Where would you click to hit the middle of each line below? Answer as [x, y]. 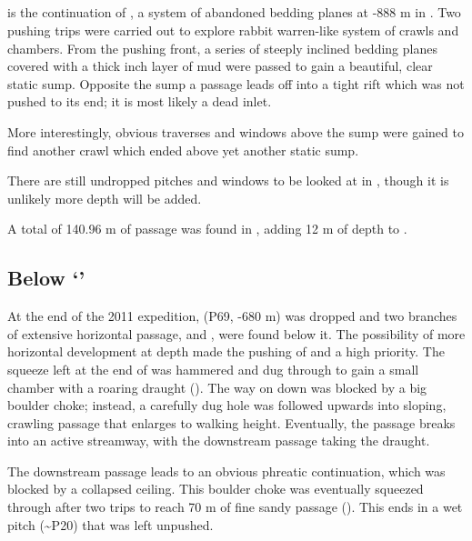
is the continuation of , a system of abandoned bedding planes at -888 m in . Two [234, 12]
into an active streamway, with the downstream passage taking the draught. [219, 441]
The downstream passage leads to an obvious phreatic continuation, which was [226, 471]
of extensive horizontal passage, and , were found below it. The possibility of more [236, 333]
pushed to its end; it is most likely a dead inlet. [140, 101]
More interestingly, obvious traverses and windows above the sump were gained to [236, 131]
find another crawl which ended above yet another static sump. [183, 150]
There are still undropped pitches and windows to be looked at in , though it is [228, 180]
